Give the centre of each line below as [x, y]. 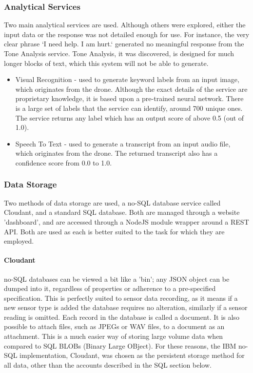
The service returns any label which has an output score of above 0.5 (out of [130, 117]
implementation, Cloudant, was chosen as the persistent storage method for [132, 355]
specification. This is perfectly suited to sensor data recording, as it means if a [121, 298]
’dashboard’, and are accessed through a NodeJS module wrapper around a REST [126, 221]
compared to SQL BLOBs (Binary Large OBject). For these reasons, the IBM [120, 345]
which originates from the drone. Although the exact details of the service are [131, 89]
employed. [19, 241]
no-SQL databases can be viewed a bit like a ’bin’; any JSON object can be [117, 279]
